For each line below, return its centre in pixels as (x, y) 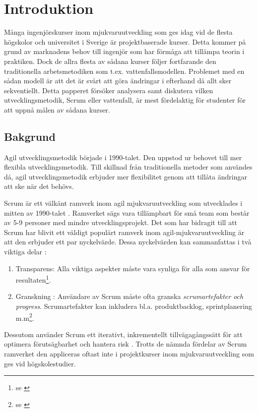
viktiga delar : (25, 252)
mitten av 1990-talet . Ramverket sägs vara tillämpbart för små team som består (127, 212)
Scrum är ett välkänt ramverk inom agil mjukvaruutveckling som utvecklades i (123, 203)
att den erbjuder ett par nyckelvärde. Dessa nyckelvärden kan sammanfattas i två (128, 242)
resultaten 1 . (33, 279)
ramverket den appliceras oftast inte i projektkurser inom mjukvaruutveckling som (129, 354)
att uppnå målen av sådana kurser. (57, 109)
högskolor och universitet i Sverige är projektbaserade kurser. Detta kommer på (125, 41)
